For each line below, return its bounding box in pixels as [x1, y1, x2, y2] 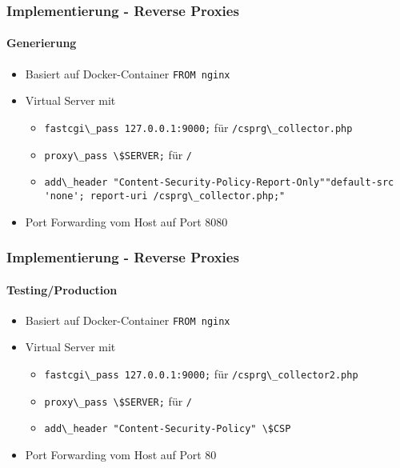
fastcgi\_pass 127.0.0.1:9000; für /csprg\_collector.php [44, 118, 353, 135]
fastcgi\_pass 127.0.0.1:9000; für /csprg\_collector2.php [44, 366, 358, 382]
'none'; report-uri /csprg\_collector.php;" [44, 190, 286, 202]
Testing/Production [6, 281, 118, 298]
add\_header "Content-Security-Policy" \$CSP [44, 423, 291, 435]
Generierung [6, 34, 77, 51]
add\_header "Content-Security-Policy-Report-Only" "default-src [44, 177, 394, 189]
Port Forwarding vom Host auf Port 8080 [25, 213, 228, 230]
